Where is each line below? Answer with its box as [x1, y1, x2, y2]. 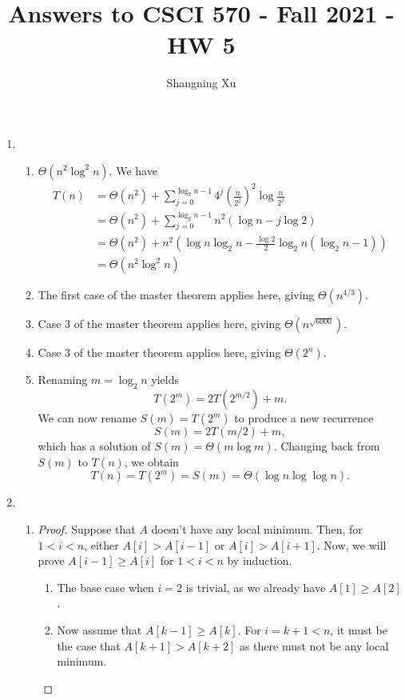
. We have [109, 162, 157, 178]
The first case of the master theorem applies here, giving [38, 286, 315, 303]
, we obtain [124, 453, 179, 470]
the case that [57, 637, 121, 654]
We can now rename [38, 410, 137, 426]
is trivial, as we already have [185, 578, 326, 595]
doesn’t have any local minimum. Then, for [151, 521, 363, 537]
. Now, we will [316, 536, 387, 553]
